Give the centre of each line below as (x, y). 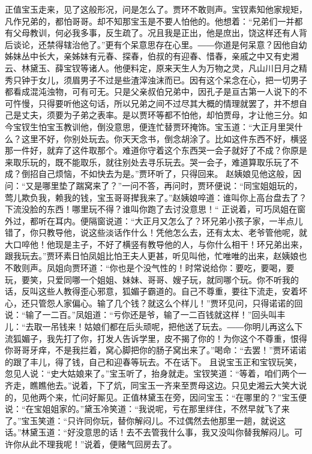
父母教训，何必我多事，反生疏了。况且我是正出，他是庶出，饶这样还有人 (156, 33)
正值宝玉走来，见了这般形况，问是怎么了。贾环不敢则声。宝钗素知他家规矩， (156, 9)
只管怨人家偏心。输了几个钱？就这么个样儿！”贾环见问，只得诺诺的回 (166, 303)
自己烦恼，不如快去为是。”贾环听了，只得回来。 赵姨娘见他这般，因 (170, 174)
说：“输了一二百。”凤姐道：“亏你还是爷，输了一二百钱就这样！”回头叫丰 (145, 315)
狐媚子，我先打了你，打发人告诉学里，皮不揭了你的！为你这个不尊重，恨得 (160, 338)
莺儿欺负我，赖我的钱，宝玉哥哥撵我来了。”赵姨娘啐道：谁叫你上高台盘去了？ (156, 197)
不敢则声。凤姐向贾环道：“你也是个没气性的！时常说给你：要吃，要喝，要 (150, 268)
